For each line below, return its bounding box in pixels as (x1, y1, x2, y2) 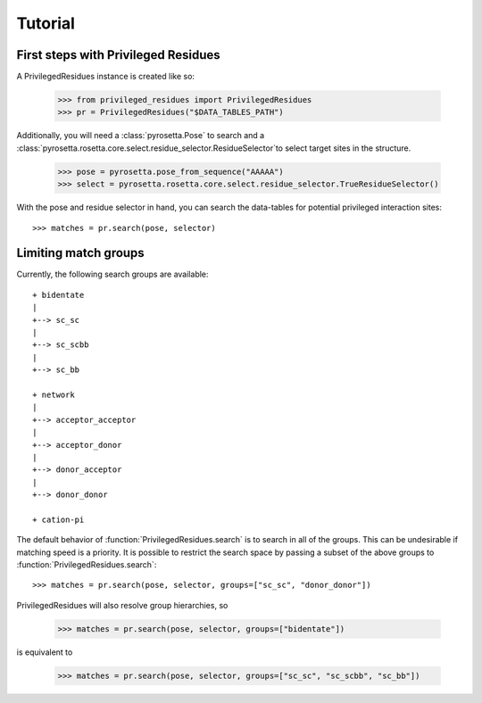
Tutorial (16, 13, 76, 33)
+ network (32, 389, 75, 400)
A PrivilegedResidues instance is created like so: (16, 71, 195, 82)
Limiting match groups (16, 245, 145, 261)
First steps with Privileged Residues (16, 47, 220, 62)
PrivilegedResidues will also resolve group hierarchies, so (16, 600, 229, 610)
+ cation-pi (32, 514, 85, 525)
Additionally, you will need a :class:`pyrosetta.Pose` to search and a (16, 130, 265, 141)
